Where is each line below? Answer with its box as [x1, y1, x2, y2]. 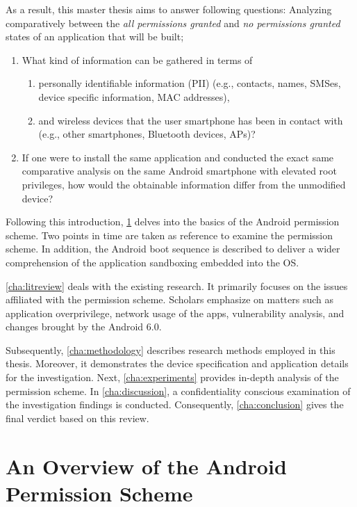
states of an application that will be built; [6, 29, 184, 44]
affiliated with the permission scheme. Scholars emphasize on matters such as [6, 292, 333, 307]
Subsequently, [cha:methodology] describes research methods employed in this [6, 342, 335, 357]
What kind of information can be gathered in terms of [22, 52, 253, 67]
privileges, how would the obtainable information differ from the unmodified [22, 177, 346, 191]
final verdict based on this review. [6, 410, 149, 425]
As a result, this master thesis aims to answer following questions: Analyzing [6, 2, 332, 16]
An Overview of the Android [6, 451, 287, 480]
